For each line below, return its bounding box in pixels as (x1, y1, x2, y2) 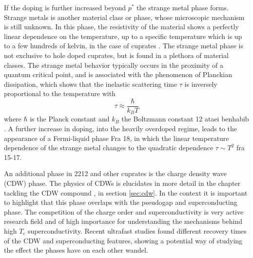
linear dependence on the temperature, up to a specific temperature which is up (4, 31, 242, 41)
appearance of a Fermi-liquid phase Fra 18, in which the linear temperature (4, 133, 229, 143)
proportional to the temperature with (4, 88, 116, 99)
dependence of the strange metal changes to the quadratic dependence (4, 142, 214, 153)
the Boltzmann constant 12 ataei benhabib (121, 114, 249, 124)
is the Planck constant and (30, 114, 110, 124)
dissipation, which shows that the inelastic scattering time (4, 79, 177, 89)
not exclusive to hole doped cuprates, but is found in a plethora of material (4, 50, 229, 60)
